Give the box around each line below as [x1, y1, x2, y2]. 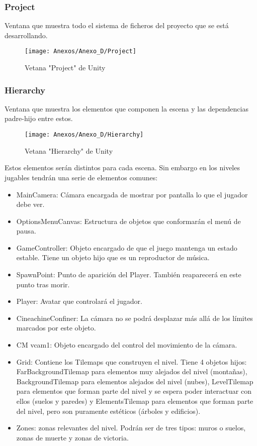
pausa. [16, 226, 36, 236]
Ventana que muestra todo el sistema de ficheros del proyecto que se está [5, 20, 229, 31]
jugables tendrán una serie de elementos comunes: [5, 172, 158, 182]
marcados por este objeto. [16, 322, 96, 333]
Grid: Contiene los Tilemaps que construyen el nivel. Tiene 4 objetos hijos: [16, 356, 247, 367]
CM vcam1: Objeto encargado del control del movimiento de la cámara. [16, 340, 237, 350]
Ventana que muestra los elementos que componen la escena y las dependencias [5, 103, 248, 114]
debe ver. [16, 199, 45, 209]
